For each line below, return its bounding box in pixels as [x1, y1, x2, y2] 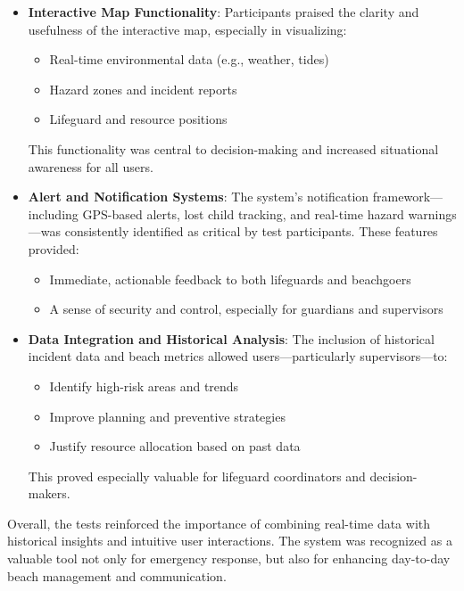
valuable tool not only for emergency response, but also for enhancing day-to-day [7, 549, 451, 568]
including [28, 204, 79, 223]
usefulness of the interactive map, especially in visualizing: [28, 20, 347, 38]
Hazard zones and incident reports [49, 79, 237, 98]
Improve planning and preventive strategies [49, 406, 286, 425]
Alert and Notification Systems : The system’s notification [28, 187, 369, 206]
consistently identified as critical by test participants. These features [64, 222, 438, 241]
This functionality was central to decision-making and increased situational [28, 139, 439, 158]
